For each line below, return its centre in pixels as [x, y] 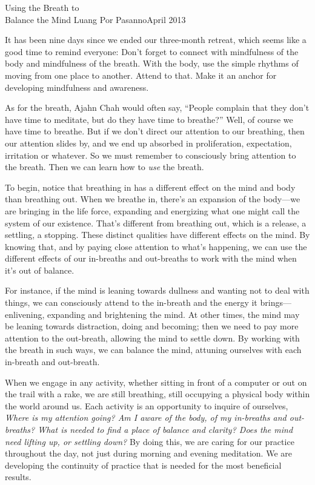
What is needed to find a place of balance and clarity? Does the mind [165, 429]
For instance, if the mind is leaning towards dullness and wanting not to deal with [157, 290]
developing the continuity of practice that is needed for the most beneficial [143, 465]
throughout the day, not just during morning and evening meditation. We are [148, 453]
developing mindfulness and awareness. [77, 87]
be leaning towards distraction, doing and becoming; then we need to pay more [152, 326]
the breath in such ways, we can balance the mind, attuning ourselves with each [153, 350]
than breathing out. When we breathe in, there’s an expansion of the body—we [153, 199]
